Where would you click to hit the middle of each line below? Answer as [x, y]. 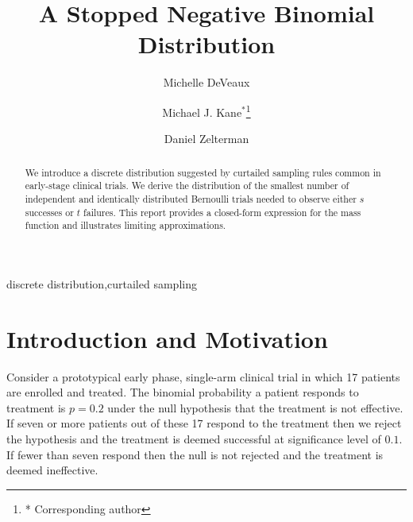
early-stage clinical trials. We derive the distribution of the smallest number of [187, 186]
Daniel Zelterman [206, 139]
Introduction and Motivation [167, 338]
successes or [49, 212]
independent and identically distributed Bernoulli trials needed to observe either [191, 198]
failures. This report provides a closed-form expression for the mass [222, 212]
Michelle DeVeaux [206, 82]
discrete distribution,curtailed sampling [102, 283]
